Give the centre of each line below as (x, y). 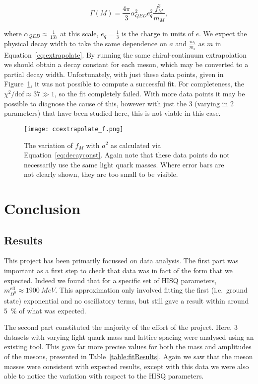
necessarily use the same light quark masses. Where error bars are (124, 164)
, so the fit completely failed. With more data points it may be (150, 94)
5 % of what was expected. (45, 310)
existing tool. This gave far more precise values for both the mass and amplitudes (128, 346)
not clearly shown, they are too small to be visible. (101, 174)
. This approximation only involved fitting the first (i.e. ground (151, 290)
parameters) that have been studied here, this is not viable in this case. (112, 113)
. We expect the (223, 34)
